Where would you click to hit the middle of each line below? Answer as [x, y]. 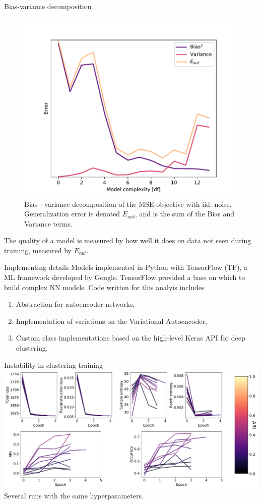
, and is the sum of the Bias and [185, 214]
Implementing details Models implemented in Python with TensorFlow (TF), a [126, 267]
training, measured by [38, 250]
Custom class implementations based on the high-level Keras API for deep [130, 338]
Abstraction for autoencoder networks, [75, 304]
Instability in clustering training [53, 365]
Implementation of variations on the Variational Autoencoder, [111, 321]
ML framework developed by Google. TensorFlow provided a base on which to [125, 277]
